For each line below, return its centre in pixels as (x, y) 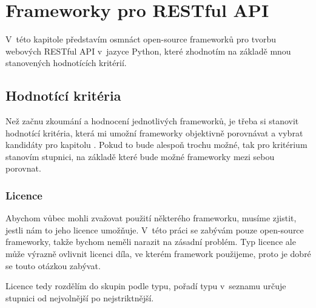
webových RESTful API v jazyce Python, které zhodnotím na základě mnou (148, 51)
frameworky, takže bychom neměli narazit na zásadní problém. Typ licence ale (151, 242)
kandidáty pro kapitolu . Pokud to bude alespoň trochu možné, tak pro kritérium (156, 145)
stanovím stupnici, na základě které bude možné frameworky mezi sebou (140, 156)
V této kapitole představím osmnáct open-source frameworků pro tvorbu (141, 39)
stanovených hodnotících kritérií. (66, 63)
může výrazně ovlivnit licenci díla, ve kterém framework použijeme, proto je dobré (158, 254)
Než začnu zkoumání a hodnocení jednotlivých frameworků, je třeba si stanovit (152, 121)
